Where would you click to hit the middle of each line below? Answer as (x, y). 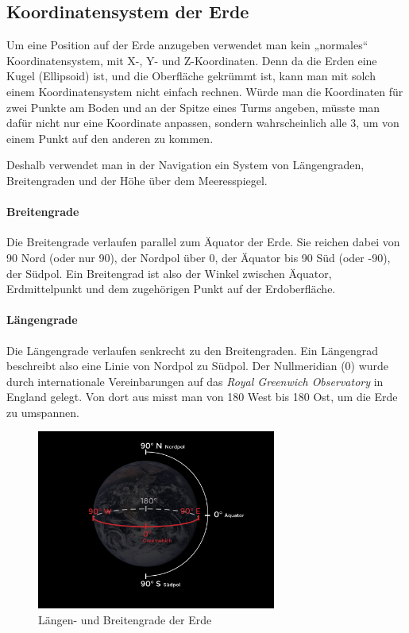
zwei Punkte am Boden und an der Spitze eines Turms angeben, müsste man (193, 107)
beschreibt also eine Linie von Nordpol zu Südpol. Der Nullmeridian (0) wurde (198, 366)
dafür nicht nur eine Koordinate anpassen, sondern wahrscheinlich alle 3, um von (203, 123)
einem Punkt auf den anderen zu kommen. (110, 138)
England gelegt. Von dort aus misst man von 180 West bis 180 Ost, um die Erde (202, 397)
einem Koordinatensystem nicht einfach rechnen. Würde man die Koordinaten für (205, 91)
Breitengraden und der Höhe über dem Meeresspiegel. (137, 180)
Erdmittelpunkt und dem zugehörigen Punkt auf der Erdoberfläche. (171, 289)
